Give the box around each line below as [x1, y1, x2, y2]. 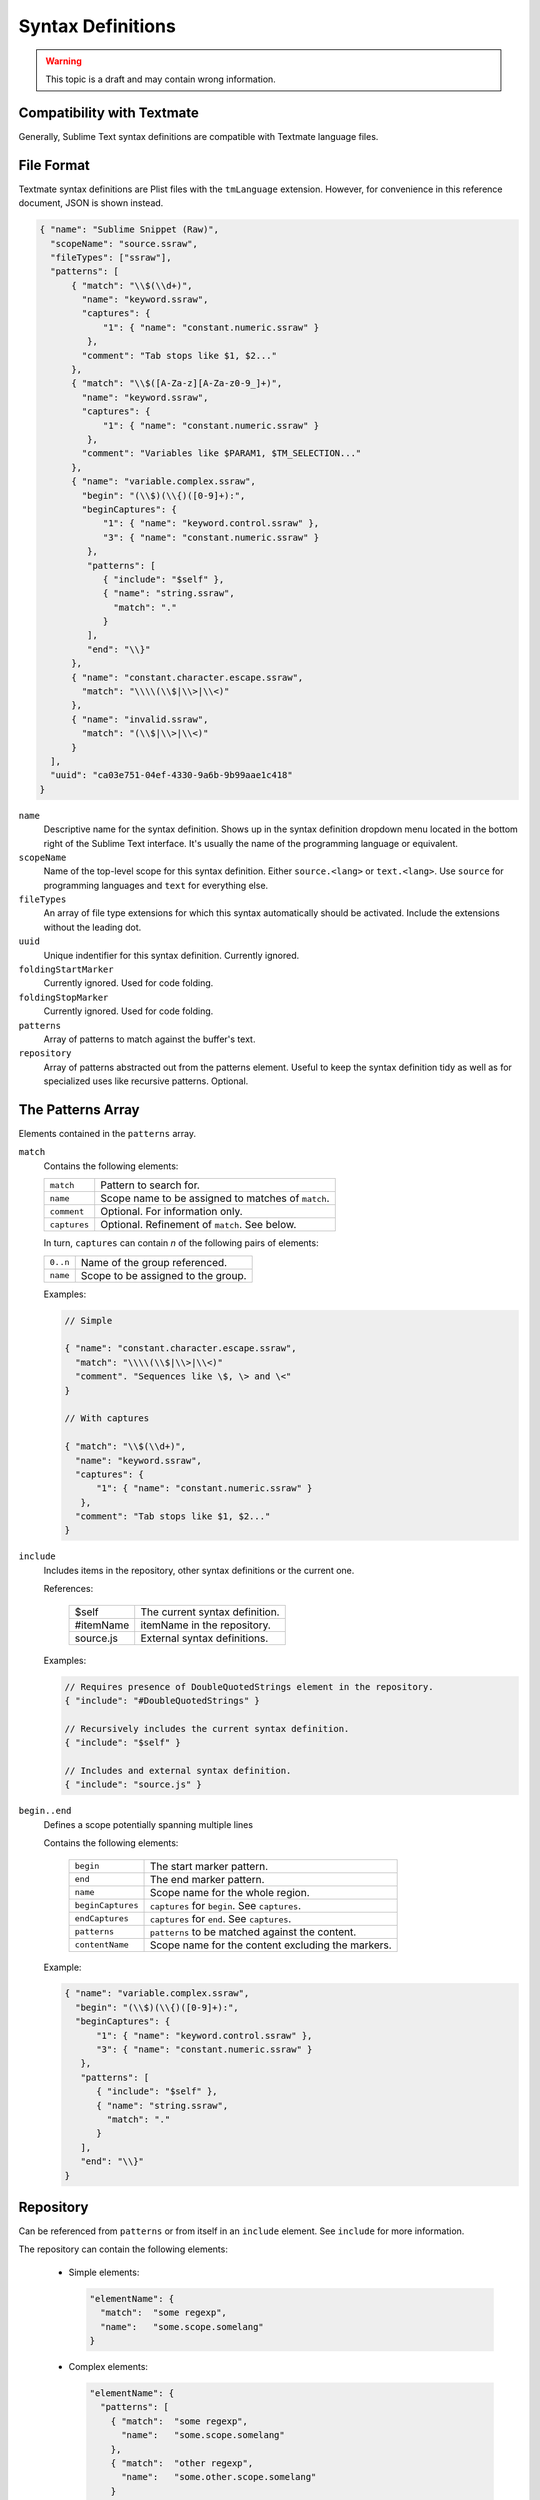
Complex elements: [68, 2360, 149, 2372]
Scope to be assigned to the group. [80, 1268, 247, 1282]
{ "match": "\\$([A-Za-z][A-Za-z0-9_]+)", [71, 378, 283, 389]
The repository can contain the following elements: [18, 2243, 229, 2255]
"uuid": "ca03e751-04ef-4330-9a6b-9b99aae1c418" [50, 770, 294, 781]
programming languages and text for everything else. [43, 879, 269, 891]
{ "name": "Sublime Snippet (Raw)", [39, 224, 220, 235]
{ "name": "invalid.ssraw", [71, 713, 209, 725]
